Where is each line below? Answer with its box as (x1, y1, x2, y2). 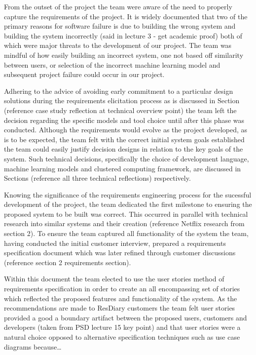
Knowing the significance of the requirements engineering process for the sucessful (4, 189, 252, 199)
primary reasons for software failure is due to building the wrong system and (4, 21, 236, 31)
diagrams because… (4, 341, 62, 352)
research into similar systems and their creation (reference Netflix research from (4, 218, 245, 229)
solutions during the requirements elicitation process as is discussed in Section (4, 95, 240, 106)
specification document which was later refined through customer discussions (4, 247, 236, 258)
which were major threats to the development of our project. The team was (4, 40, 232, 50)
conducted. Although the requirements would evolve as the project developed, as (4, 124, 248, 135)
